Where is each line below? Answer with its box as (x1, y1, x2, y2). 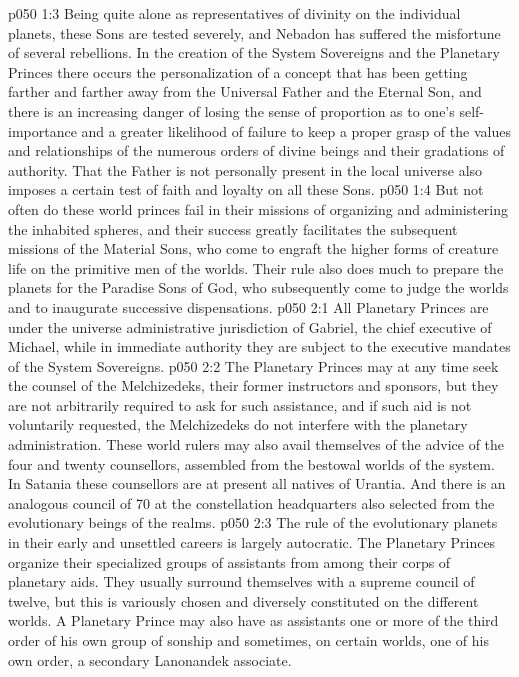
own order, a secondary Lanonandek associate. (8, 649, 292, 670)
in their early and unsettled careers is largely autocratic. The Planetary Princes (8, 532, 496, 553)
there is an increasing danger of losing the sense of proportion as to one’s (8, 100, 455, 121)
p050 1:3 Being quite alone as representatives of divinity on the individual (8, 3, 461, 23)
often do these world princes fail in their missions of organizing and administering (8, 198, 509, 219)
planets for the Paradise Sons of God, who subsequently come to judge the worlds (8, 277, 509, 298)
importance (8, 120, 77, 141)
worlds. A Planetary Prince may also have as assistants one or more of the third (8, 610, 499, 631)
